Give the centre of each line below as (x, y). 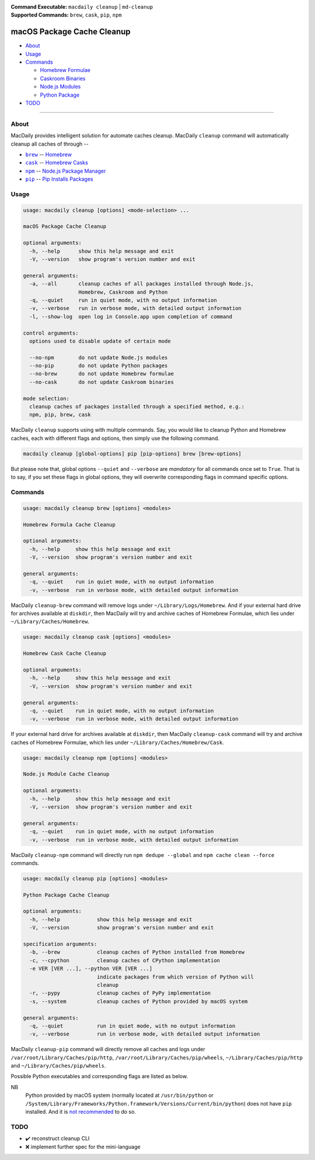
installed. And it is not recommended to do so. (81, 1112)
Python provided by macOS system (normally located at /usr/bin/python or (120, 1095)
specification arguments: (60, 944)
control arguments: (51, 333)
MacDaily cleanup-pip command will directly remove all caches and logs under (108, 1049)
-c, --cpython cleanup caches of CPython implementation (125, 960)
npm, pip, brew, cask (60, 415)
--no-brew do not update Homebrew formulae (102, 374)
